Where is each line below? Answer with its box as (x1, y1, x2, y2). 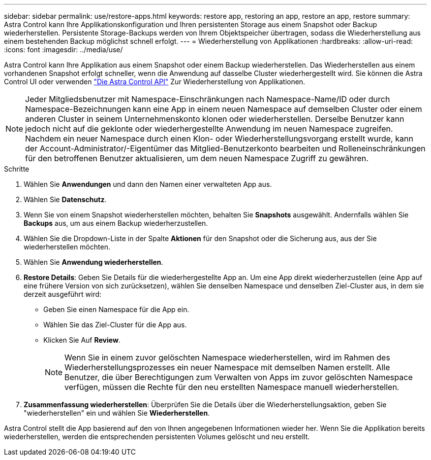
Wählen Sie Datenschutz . (24, 195, 107, 204)
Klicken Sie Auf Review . (43, 336, 121, 344)
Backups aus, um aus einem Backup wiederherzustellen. (24, 219, 208, 227)
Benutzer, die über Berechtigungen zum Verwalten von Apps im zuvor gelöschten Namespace (64, 372, 413, 382)
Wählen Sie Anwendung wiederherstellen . (24, 258, 163, 266)
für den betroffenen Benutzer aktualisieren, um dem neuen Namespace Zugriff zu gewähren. (25, 153, 369, 163)
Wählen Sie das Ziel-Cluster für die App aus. (43, 320, 187, 329)
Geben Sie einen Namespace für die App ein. (43, 305, 189, 314)
